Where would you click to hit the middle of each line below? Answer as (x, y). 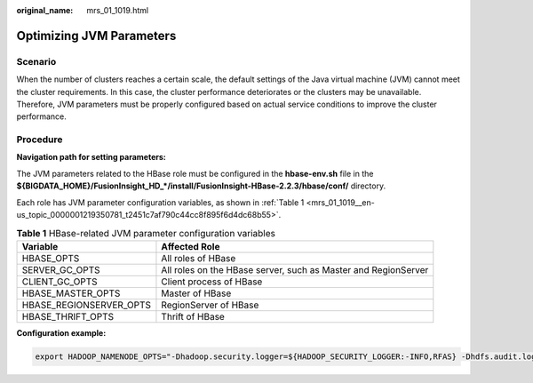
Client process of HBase (212, 282)
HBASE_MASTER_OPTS (71, 293)
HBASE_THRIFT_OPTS (68, 316)
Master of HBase (196, 293)
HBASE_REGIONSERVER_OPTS (86, 305)
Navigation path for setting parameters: (91, 157)
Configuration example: (61, 332)
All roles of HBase (199, 258)
